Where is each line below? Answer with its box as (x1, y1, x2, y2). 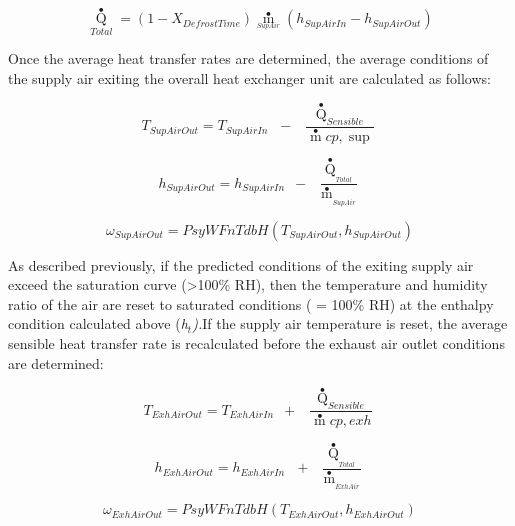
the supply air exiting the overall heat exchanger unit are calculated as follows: (8, 68, 491, 89)
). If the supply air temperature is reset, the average (192, 313, 508, 334)
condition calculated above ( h (8, 313, 188, 334)
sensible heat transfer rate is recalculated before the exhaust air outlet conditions (8, 332, 505, 353)
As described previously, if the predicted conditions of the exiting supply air (8, 254, 474, 275)
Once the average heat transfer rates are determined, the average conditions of (8, 48, 489, 69)
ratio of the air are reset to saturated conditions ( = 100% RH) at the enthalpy (8, 293, 494, 314)
